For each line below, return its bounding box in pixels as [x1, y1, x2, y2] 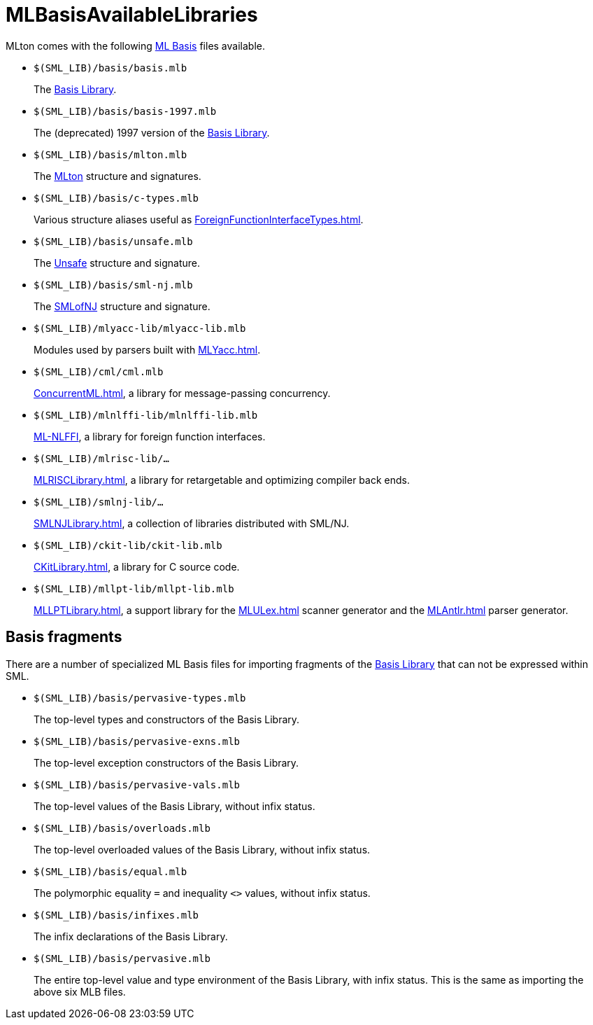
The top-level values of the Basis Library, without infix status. [34, 800, 315, 812]
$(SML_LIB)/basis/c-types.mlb [34, 192, 199, 204]
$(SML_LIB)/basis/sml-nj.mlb [34, 279, 193, 291]
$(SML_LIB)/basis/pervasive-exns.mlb [34, 735, 241, 747]
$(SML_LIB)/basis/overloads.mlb [34, 822, 210, 834]
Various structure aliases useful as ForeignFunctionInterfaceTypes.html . [34, 213, 364, 225]
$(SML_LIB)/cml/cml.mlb [34, 365, 164, 377]
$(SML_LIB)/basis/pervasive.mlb [34, 952, 210, 964]
